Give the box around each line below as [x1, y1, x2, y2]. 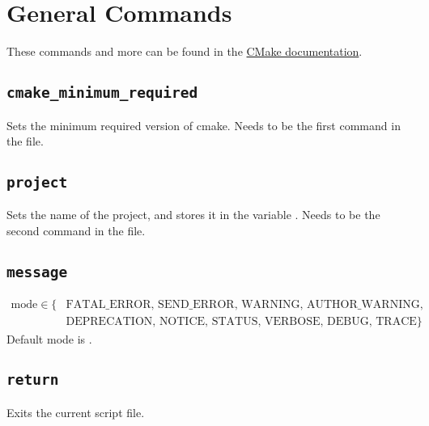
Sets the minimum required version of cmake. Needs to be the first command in [6, 116, 401, 133]
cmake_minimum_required [6, 84, 198, 102]
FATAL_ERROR [66, 299, 151, 311]
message [6, 264, 68, 281]
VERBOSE [265, 316, 321, 328]
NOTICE [159, 316, 206, 328]
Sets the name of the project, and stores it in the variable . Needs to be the [6, 206, 380, 223]
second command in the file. [6, 222, 146, 239]
